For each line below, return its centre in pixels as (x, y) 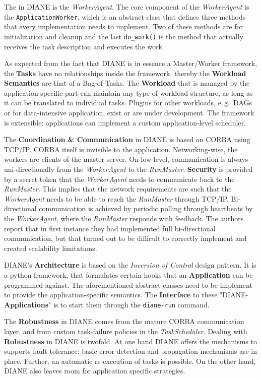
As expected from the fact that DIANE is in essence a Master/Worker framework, (131, 63)
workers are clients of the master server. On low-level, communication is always (126, 159)
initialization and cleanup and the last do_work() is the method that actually (124, 36)
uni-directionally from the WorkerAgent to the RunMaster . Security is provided (128, 169)
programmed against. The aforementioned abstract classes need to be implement (128, 285)
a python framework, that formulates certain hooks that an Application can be (128, 274)
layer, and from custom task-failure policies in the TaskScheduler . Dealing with (126, 331)
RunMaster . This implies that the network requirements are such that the (118, 189)
